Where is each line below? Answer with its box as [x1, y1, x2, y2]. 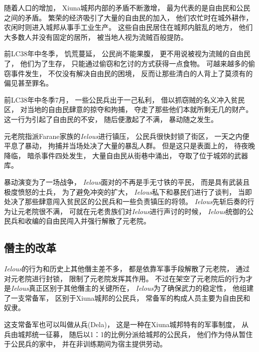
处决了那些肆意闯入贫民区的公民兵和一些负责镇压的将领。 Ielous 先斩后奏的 [4, 196, 248, 207]
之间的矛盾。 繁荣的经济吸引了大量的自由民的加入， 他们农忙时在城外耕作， [4, 12, 253, 22]
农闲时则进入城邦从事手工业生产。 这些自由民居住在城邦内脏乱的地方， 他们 [4, 22, 253, 32]
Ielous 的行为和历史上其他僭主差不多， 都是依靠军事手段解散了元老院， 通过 [4, 263, 250, 274]
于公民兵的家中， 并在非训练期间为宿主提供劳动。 [4, 339, 167, 349]
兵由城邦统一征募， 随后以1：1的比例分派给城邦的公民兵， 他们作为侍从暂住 [4, 329, 253, 339]
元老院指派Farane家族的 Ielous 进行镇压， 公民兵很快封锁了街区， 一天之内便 [4, 130, 250, 141]
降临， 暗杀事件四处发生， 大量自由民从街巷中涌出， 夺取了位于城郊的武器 [4, 150, 248, 160]
